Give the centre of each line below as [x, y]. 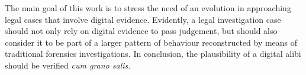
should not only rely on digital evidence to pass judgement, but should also [141, 31]
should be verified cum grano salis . [68, 65]
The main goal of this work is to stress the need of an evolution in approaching [148, 8]
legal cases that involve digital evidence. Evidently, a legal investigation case [143, 19]
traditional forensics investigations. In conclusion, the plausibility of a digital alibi [153, 54]
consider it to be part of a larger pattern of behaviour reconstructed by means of [151, 42]
